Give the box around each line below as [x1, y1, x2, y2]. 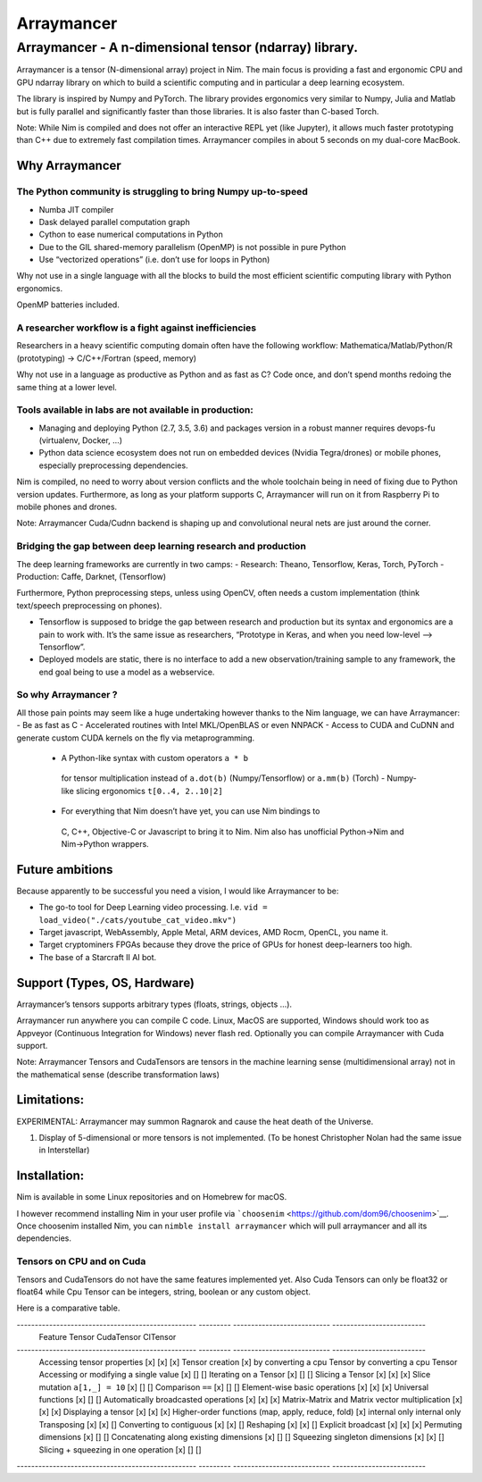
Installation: [16, 1168, 85, 1184]
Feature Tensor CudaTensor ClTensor [38, 1332, 177, 1343]
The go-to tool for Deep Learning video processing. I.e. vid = [38, 902, 268, 913]
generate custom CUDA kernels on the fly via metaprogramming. [16, 733, 255, 743]
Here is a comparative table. [16, 1302, 120, 1313]
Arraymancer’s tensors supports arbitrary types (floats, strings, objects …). [16, 999, 293, 1009]
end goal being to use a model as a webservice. [38, 666, 215, 677]
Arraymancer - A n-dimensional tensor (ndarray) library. [16, 39, 359, 55]
